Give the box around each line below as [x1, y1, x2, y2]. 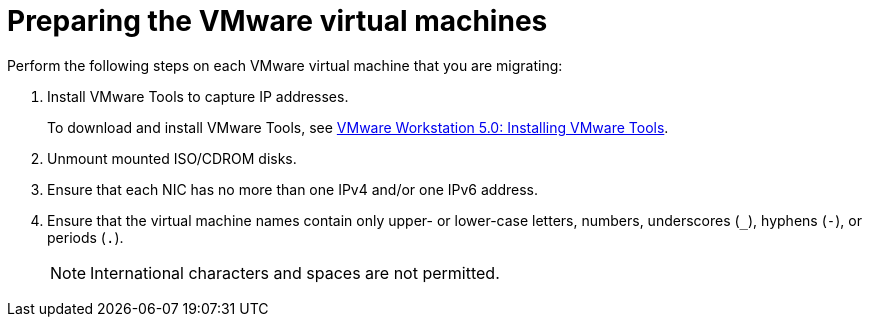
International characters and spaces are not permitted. [90, 262, 500, 283]
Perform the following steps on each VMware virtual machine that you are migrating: [7, 56, 563, 74]
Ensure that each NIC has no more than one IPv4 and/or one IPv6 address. [47, 180, 539, 198]
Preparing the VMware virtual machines [7, 4, 548, 38]
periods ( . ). [47, 228, 124, 246]
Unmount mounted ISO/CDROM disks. [47, 149, 297, 167]
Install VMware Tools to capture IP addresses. [47, 87, 349, 105]
